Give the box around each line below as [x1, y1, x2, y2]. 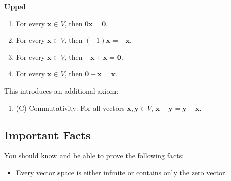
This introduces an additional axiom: [4, 85, 119, 96]
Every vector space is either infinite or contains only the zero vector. [16, 167, 227, 177]
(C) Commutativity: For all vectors [16, 102, 125, 113]
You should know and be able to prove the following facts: [4, 150, 184, 161]
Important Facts [4, 127, 91, 142]
